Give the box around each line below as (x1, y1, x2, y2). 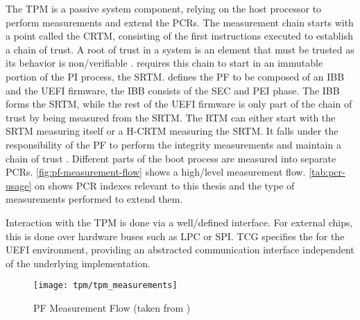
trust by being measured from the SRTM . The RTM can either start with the (6, 110, 336, 124)
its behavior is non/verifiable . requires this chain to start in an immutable (6, 56, 323, 70)
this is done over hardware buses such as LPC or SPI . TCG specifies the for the (6, 228, 345, 243)
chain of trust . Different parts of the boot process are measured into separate (6, 151, 336, 165)
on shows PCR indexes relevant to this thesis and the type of (35, 178, 295, 192)
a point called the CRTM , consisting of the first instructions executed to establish (6, 28, 353, 43)
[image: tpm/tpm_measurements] (33, 280, 178, 291)
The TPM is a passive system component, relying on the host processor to (6, 1, 322, 15)
